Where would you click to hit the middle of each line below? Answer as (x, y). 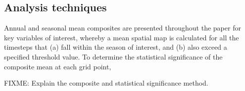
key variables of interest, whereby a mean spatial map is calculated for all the (122, 37)
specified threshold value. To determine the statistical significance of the (113, 56)
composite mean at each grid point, (58, 66)
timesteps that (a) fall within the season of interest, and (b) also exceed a (116, 47)
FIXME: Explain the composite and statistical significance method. (106, 83)
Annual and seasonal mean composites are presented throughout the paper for (122, 28)
